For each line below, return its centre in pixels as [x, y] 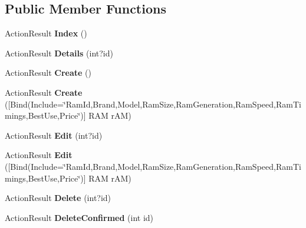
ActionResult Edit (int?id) [54, 135]
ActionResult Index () [46, 33]
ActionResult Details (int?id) [59, 53]
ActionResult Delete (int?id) [58, 198]
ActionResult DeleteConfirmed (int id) [79, 217]
